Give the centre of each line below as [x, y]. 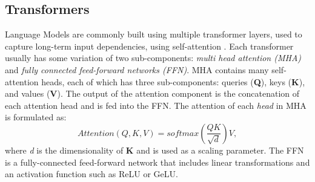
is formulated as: [36, 117]
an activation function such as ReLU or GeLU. [91, 174]
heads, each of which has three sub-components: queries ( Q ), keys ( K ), [173, 81]
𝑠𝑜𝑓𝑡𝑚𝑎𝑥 [183, 133]
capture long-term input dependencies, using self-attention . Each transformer [149, 46]
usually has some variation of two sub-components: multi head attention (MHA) [153, 58]
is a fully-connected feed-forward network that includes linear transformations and [157, 162]
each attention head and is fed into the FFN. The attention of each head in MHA [156, 105]
